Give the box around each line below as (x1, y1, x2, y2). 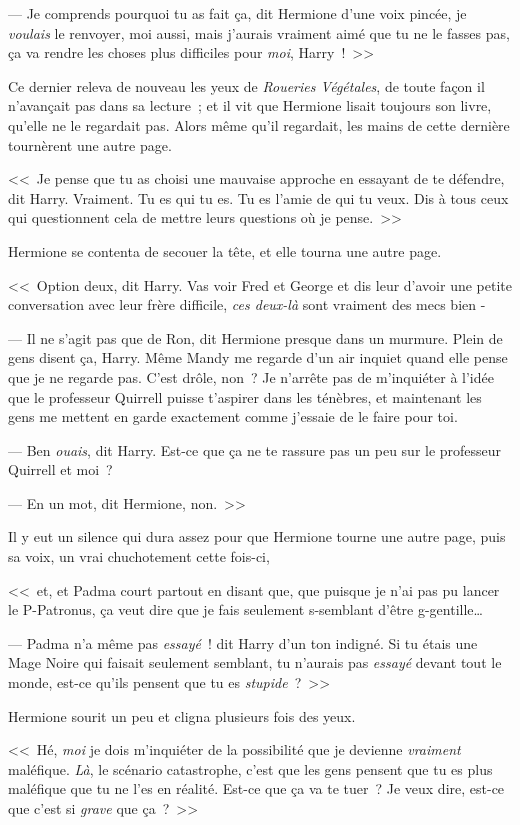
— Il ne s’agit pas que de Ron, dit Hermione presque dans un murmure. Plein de (8, 327, 503, 348)
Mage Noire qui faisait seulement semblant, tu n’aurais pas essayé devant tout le (8, 652, 502, 673)
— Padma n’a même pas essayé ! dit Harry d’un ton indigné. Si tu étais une (8, 632, 478, 653)
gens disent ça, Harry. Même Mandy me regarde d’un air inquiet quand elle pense (8, 347, 508, 368)
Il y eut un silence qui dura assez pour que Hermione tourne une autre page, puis (8, 526, 506, 547)
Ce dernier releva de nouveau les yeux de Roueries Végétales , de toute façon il (8, 75, 485, 96)
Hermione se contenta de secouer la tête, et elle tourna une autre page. (8, 240, 442, 261)
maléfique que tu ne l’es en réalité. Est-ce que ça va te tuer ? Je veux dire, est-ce (8, 778, 505, 799)
